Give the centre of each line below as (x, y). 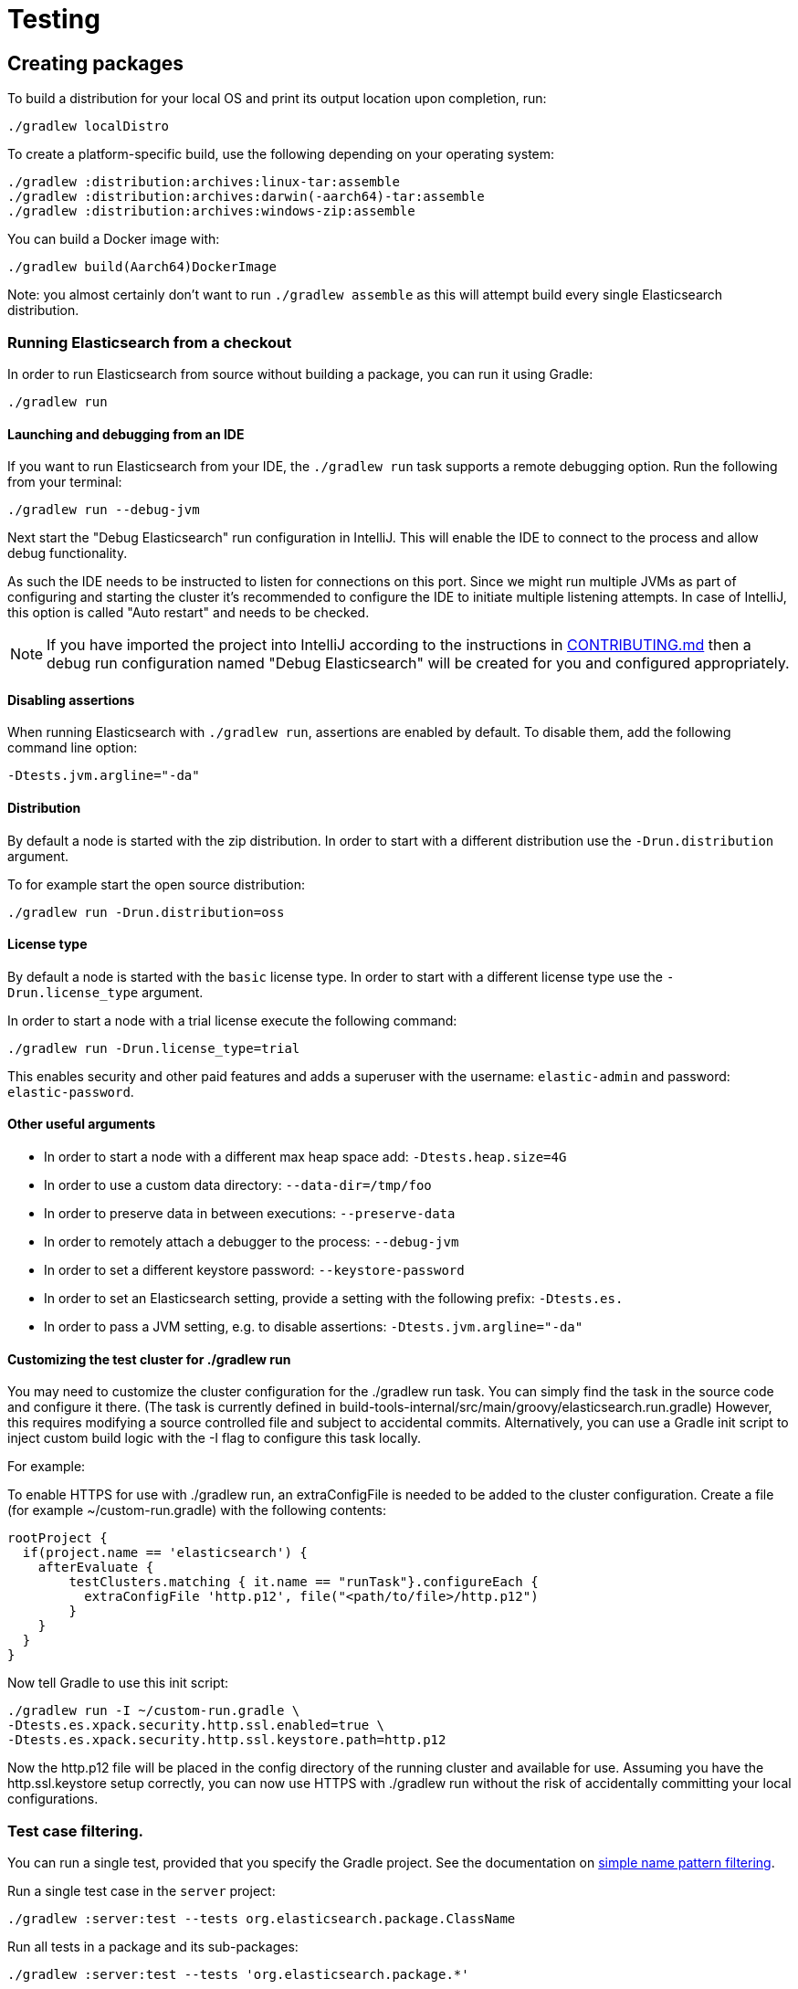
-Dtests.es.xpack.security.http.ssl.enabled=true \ (196, 1726)
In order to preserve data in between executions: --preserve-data (250, 1214)
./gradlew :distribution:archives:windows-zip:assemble (211, 211)
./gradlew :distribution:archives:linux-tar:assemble (204, 182)
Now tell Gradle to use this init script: (118, 1683)
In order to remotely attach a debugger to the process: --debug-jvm (252, 1242)
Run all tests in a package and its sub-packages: (153, 1946)
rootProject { (58, 1538)
